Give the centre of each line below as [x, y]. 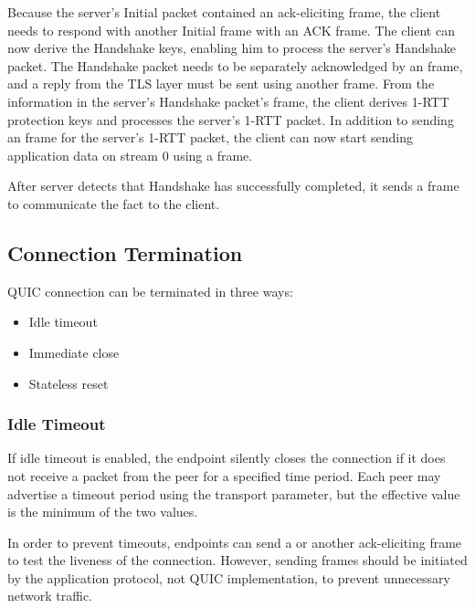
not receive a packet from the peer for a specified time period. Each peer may [224, 475]
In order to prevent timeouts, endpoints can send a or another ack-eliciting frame [235, 542]
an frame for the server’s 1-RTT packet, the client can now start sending [210, 137]
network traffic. [50, 596]
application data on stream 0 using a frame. [130, 155]
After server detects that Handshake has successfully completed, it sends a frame [233, 186]
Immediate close [74, 352]
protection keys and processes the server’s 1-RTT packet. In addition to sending [231, 119]
